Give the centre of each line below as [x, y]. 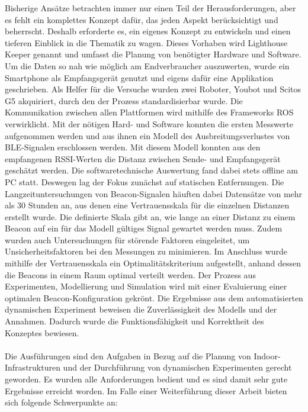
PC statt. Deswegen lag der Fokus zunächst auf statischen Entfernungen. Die [145, 181]
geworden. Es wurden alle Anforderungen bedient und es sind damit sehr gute [146, 379]
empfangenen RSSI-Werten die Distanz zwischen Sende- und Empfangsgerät [143, 158]
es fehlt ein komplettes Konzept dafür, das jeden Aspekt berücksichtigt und [142, 19]
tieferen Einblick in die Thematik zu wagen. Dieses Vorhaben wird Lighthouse [146, 42]
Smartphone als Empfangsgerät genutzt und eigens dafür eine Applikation [139, 77]
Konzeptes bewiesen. [42, 332]
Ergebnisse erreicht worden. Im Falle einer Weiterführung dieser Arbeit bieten [146, 390]
